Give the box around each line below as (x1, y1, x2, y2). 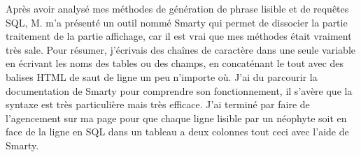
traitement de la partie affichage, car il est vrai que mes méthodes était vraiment (6, 29, 352, 43)
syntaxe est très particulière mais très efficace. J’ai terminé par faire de (6, 97, 310, 112)
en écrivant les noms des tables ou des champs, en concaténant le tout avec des (6, 56, 344, 70)
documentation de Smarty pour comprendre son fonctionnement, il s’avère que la (6, 83, 353, 98)
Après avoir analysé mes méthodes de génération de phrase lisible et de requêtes (6, 1, 349, 15)
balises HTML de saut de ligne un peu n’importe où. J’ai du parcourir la (6, 69, 318, 84)
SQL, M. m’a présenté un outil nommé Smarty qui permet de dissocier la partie (6, 15, 348, 29)
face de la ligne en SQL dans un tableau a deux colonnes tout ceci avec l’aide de (6, 124, 349, 139)
